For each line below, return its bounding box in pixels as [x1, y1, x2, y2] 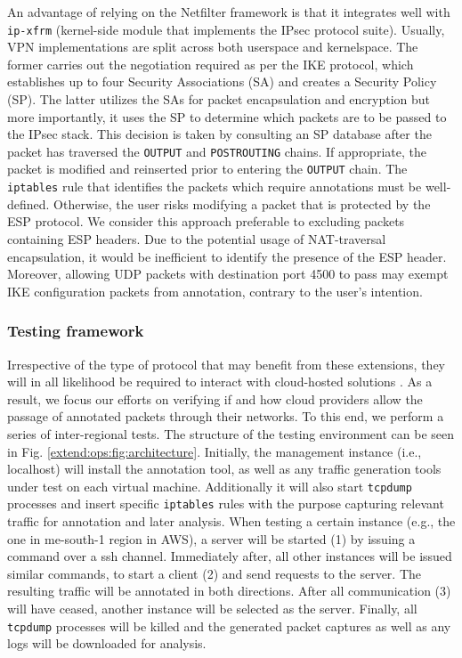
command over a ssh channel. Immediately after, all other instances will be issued [7, 547, 452, 565]
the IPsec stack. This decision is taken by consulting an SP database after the [7, 125, 432, 143]
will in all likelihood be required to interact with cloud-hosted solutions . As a [7, 372, 433, 391]
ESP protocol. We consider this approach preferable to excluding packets [7, 212, 405, 231]
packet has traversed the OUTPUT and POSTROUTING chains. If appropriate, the [7, 142, 426, 160]
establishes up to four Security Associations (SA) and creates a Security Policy [7, 72, 437, 91]
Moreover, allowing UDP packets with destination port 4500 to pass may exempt [7, 264, 449, 283]
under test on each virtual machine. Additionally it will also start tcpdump [7, 476, 412, 495]
